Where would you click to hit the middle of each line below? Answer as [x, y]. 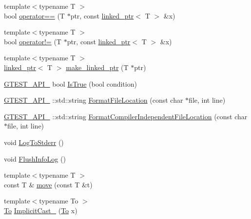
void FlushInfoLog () [35, 158]
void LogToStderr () [34, 142]
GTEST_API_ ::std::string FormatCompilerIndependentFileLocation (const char [126, 116]
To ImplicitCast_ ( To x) [41, 210]
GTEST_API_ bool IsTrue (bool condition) [70, 83]
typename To [59, 201]
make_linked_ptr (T [97, 67]
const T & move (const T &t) [48, 184]
